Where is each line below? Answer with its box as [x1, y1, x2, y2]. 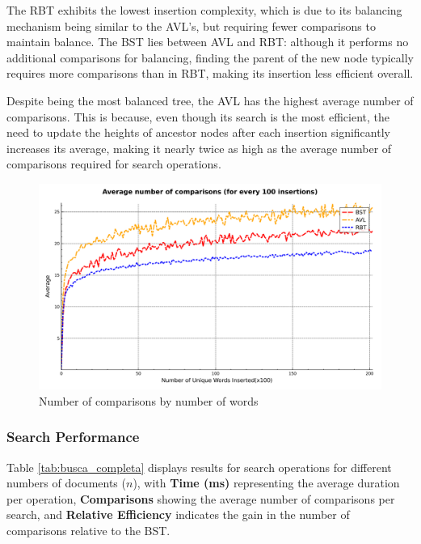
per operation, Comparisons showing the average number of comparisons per [6, 490, 395, 507]
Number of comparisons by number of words [39, 392, 259, 409]
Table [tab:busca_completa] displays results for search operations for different [6, 458, 392, 475]
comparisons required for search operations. [6, 155, 221, 172]
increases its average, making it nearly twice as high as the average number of [6, 139, 392, 156]
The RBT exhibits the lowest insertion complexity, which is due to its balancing [6, 2, 402, 18]
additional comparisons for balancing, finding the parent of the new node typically [6, 49, 414, 66]
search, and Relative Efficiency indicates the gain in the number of [6, 506, 350, 523]
